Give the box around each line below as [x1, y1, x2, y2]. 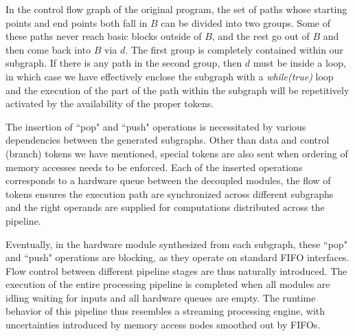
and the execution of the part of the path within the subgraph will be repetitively [5, 82, 350, 97]
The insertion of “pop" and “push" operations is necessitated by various [5, 119, 306, 133]
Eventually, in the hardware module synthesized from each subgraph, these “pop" [5, 236, 347, 251]
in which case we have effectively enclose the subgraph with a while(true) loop [5, 69, 334, 83]
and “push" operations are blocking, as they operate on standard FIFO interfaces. [5, 250, 350, 265]
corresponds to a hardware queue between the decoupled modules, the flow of [5, 173, 331, 188]
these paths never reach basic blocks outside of [5, 29, 202, 43]
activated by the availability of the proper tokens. [5, 96, 214, 111]
